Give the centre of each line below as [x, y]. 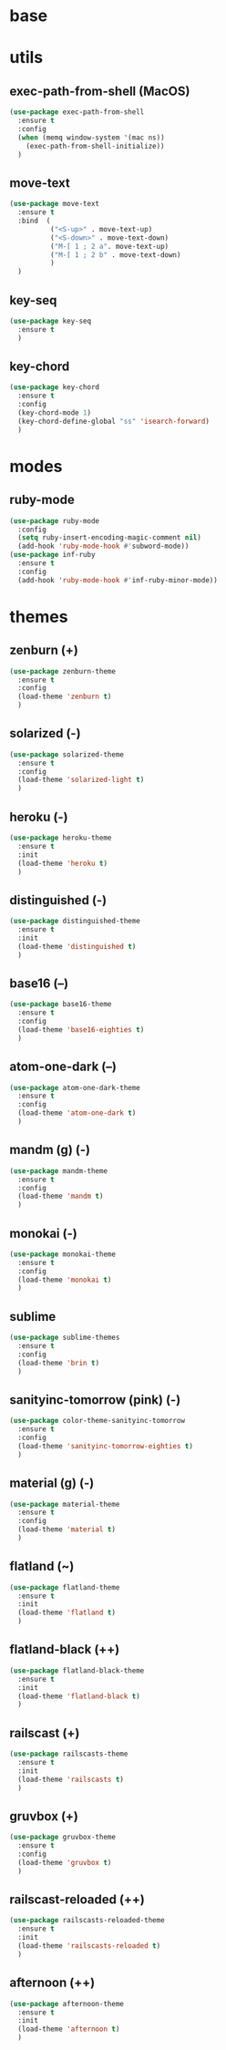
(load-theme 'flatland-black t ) [79, 1696]
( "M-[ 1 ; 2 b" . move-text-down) [115, 255]
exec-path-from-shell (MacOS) [100, 91]
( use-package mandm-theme [58, 1171]
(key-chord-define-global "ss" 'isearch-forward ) [113, 421]
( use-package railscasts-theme [69, 1754]
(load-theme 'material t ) [67, 1530]
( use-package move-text [55, 204]
